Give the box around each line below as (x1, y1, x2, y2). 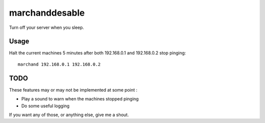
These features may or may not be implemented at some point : (9, 87, 137, 93)
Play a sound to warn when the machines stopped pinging (21, 96, 139, 102)
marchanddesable (9, 7, 85, 18)
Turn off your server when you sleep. (9, 25, 84, 30)
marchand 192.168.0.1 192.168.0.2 (18, 61, 101, 67)
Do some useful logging (21, 103, 70, 109)
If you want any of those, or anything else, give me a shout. (9, 112, 129, 118)
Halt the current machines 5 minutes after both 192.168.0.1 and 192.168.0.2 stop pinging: (9, 50, 186, 56)
